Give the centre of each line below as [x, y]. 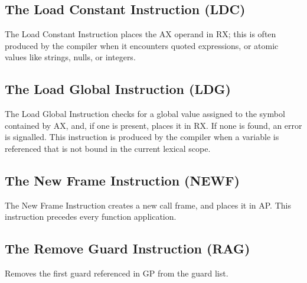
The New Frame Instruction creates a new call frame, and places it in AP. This [148, 205]
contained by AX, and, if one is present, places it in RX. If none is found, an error [153, 125]
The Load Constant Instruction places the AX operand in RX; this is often [141, 34]
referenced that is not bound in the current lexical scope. [108, 148]
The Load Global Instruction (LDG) [118, 89]
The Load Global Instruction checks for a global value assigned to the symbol [145, 114]
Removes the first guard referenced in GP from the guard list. [117, 273]
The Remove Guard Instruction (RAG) [128, 248]
